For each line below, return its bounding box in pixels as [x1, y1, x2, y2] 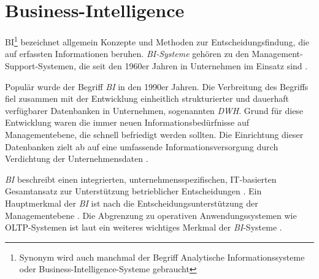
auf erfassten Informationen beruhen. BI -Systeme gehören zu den [5, 47, 249, 60]
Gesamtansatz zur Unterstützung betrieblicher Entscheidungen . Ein [5, 185, 262, 197]
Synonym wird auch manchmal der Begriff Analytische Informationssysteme [19, 250, 305, 263]
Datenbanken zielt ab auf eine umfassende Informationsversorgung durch [5, 140, 279, 153]
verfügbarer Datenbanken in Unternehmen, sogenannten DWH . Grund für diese [5, 104, 304, 117]
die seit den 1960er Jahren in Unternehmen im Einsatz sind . [79, 59, 308, 72]
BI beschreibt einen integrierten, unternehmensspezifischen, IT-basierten [5, 172, 277, 185]
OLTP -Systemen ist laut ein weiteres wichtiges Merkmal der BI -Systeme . [5, 221, 282, 234]
